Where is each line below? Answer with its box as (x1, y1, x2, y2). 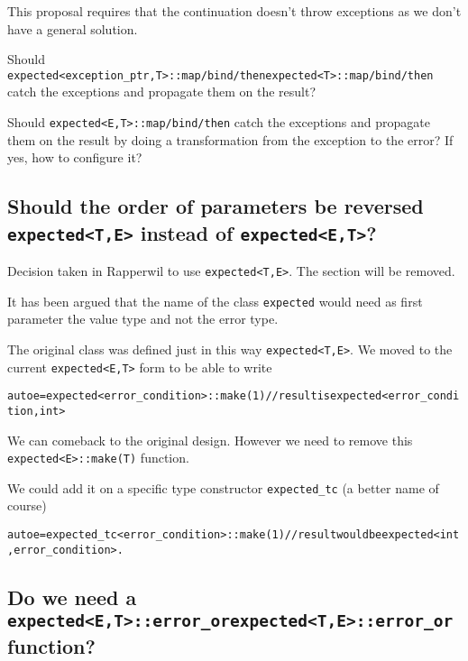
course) (7, 496, 47, 515)
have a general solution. (7, 19, 138, 38)
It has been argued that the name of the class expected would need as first (7, 291, 423, 310)
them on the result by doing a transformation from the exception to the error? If (7, 130, 454, 149)
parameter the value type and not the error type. (7, 309, 279, 328)
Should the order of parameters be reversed (7, 192, 424, 220)
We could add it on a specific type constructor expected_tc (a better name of (7, 478, 439, 497)
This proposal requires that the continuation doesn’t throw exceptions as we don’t (7, 2, 462, 20)
